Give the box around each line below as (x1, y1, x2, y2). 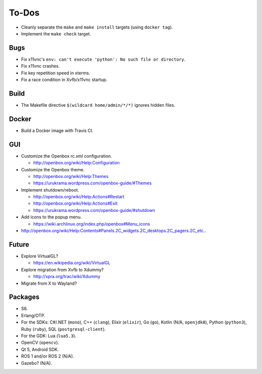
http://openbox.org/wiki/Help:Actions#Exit (33, 200, 118, 206)
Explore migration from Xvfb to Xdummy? (21, 267, 104, 273)
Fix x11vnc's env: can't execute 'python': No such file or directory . (21, 56, 185, 62)
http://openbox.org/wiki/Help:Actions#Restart (33, 194, 125, 200)
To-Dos (9, 7, 40, 18)
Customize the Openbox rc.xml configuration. (21, 153, 113, 159)
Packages (9, 293, 40, 301)
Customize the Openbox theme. (21, 166, 85, 172)
